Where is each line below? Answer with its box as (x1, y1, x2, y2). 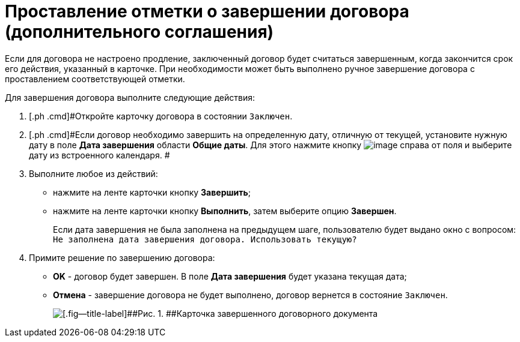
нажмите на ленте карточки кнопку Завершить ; (53, 187, 251, 197)
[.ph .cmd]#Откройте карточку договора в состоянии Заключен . (29, 110, 293, 121)
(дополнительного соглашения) (5, 22, 274, 42)
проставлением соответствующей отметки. (5, 73, 185, 84)
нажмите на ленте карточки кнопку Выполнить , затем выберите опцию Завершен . (53, 205, 397, 216)
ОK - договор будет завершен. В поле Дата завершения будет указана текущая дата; (53, 271, 407, 281)
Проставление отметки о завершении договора (5, 1, 409, 22)
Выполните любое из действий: (29, 168, 158, 179)
